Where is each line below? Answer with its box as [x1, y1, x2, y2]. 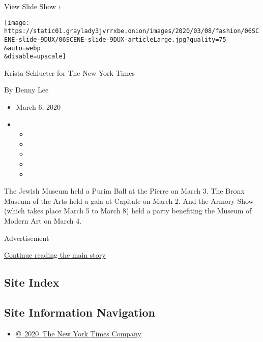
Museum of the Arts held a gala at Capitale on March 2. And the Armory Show [4, 195, 254, 206]
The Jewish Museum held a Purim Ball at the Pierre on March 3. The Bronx [4, 185, 245, 196]
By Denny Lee [4, 84, 49, 95]
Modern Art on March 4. [4, 215, 82, 226]
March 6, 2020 [16, 102, 61, 112]
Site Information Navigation [4, 304, 155, 320]
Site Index [4, 274, 60, 290]
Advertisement [4, 232, 49, 243]
